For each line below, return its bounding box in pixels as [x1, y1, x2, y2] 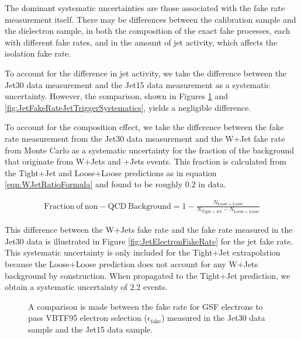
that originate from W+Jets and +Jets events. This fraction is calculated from [5, 155, 286, 167]
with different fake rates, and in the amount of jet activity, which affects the [5, 36, 278, 48]
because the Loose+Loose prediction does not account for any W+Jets [5, 257, 258, 270]
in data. [198, 178, 226, 190]
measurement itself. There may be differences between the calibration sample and [5, 13, 296, 25]
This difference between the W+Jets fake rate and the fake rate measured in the [5, 223, 293, 236]
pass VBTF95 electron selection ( [28, 312, 148, 324]
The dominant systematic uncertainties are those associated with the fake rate [5, 2, 285, 13]
